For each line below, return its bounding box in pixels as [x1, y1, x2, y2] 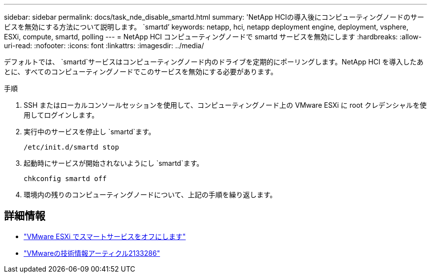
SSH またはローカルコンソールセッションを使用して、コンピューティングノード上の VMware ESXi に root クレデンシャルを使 [24, 101, 427, 109]
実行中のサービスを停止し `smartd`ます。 [24, 127, 155, 136]
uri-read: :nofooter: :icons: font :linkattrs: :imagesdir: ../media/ [4, 41, 204, 50]
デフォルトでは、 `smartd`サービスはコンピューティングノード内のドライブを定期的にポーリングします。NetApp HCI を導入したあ [4, 58, 424, 66]
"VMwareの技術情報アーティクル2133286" [24, 248, 160, 257]
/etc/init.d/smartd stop [24, 143, 119, 151]
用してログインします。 [24, 111, 99, 119]
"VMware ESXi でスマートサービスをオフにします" [24, 232, 186, 241]
